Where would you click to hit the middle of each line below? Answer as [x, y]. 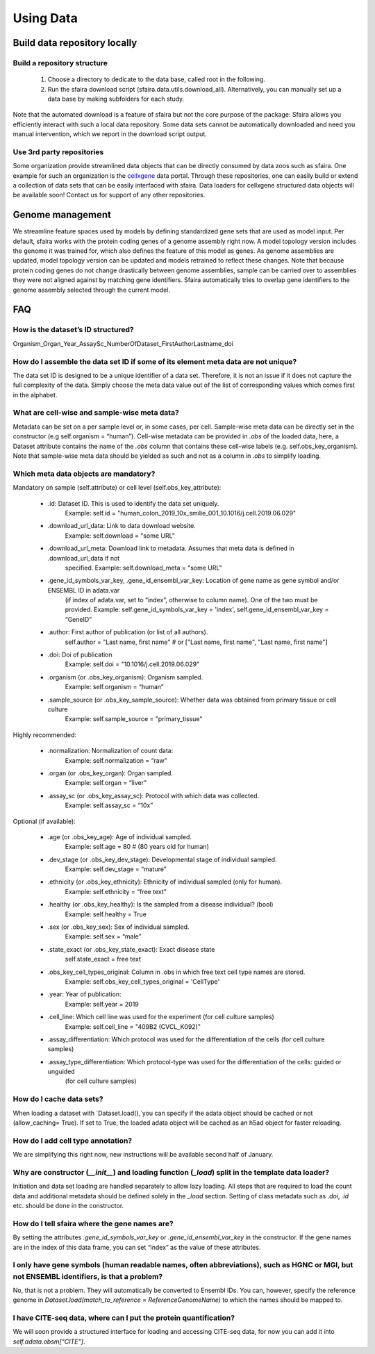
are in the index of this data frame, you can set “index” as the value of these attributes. [137, 1247]
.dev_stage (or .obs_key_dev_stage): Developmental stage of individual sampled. [162, 859]
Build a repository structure [60, 63]
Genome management [62, 215]
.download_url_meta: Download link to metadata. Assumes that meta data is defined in [171, 548]
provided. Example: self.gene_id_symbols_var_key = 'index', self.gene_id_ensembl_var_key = [197, 610]
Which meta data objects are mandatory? [84, 474]
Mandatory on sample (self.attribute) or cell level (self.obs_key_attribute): [117, 488]
